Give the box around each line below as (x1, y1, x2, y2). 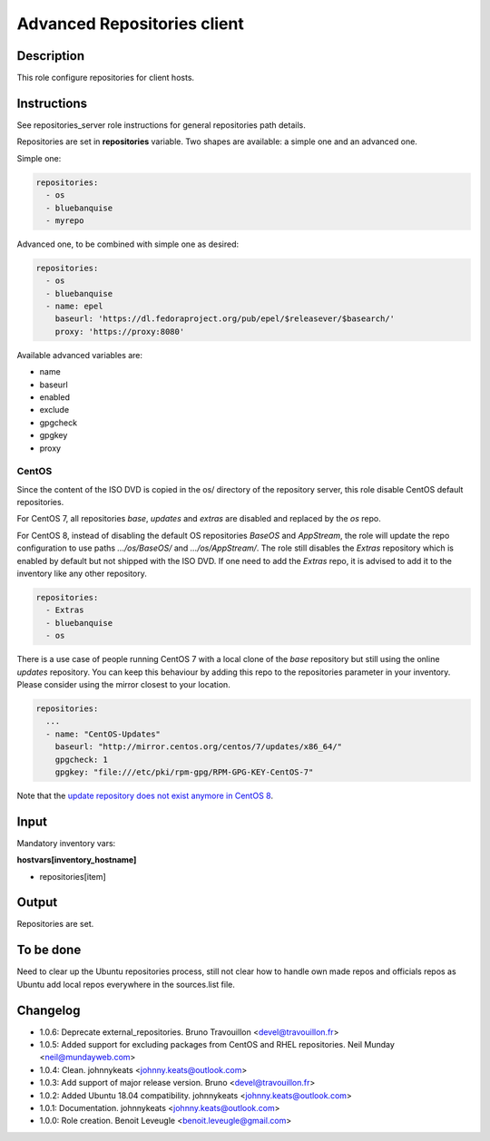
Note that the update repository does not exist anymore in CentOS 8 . (16, 790, 274, 801)
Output (16, 894, 58, 911)
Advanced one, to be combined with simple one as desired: (16, 239, 240, 249)
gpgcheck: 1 (54, 754, 109, 765)
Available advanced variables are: (16, 349, 143, 360)
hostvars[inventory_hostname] (16, 854, 137, 865)
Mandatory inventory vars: (16, 837, 116, 848)
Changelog (16, 1002, 81, 1018)
